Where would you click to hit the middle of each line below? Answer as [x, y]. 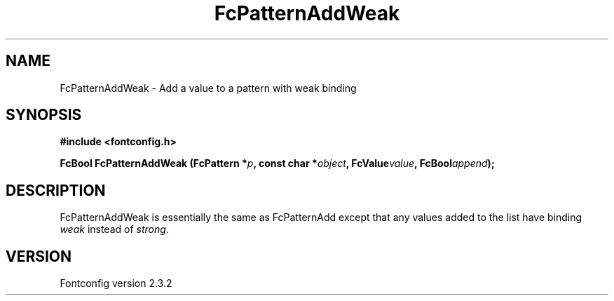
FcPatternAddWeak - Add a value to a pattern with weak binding [208, 88]
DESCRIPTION [56, 190]
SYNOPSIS [44, 115]
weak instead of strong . [114, 229]
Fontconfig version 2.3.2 [116, 283]
